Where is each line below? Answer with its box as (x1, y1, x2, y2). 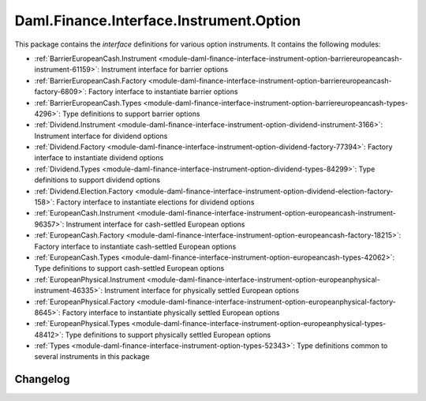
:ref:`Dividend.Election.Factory (34, 186, 133, 196)
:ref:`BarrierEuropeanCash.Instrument (34, 54, 157, 63)
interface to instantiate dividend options (34, 153, 164, 163)
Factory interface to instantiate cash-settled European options (34, 242, 237, 251)
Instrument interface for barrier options (101, 65, 229, 74)
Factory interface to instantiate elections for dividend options (56, 197, 255, 207)
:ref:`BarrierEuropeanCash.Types (34, 98, 142, 107)
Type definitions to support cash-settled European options (34, 264, 225, 273)
